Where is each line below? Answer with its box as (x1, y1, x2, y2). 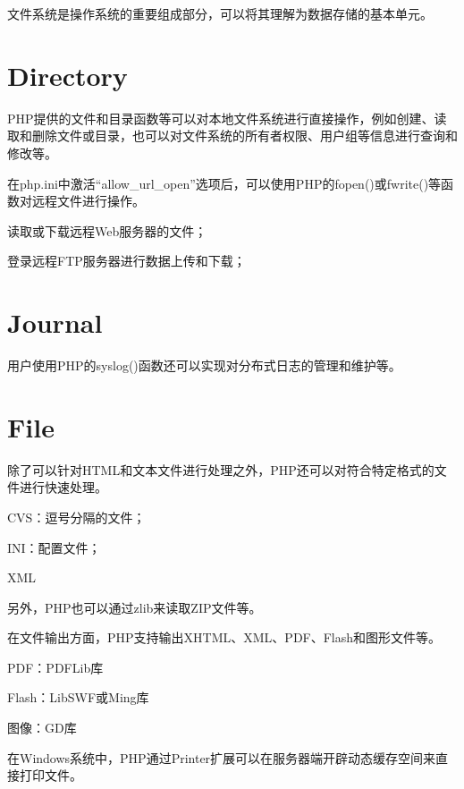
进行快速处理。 (19, 478, 107, 496)
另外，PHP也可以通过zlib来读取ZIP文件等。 (7, 598, 262, 616)
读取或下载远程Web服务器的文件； (7, 221, 207, 240)
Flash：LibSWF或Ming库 (7, 688, 149, 707)
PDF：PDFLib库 (7, 657, 104, 676)
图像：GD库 (7, 718, 77, 737)
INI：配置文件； (7, 538, 101, 556)
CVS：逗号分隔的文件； (7, 507, 146, 526)
